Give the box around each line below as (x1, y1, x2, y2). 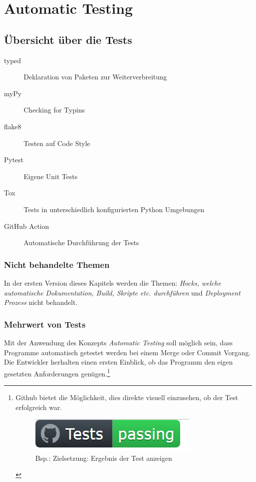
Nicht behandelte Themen (4, 258, 110, 270)
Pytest (4, 154, 24, 165)
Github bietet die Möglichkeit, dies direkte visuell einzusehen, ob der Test (15, 392, 238, 402)
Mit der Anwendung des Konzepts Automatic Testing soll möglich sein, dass (4, 337, 233, 347)
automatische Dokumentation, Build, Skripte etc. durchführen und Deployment (4, 287, 241, 297)
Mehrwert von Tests (4, 318, 86, 330)
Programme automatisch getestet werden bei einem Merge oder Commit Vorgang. (4, 347, 251, 357)
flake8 (4, 121, 21, 131)
